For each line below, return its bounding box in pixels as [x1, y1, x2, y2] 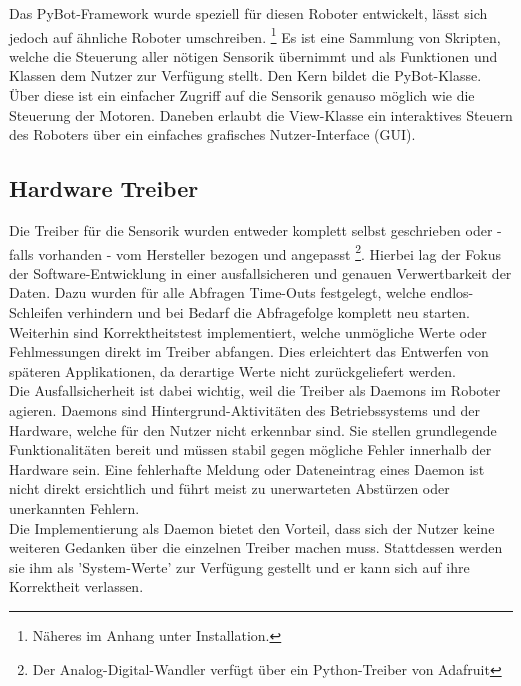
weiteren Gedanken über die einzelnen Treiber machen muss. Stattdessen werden [9, 537, 503, 558]
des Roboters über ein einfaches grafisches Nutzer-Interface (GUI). [9, 124, 416, 145]
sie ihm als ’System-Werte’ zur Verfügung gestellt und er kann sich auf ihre [9, 556, 470, 577]
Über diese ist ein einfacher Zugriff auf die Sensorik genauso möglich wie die [9, 85, 475, 106]
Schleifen [9, 302, 63, 323]
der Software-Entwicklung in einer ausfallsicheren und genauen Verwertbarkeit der [9, 262, 512, 283]
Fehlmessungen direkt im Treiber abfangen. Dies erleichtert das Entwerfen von [9, 341, 489, 362]
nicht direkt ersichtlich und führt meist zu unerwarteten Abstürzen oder [9, 478, 450, 499]
